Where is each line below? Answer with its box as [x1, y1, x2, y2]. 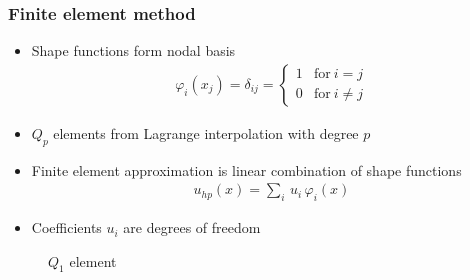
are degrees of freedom [123, 217, 261, 238]
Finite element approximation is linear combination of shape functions [31, 159, 462, 180]
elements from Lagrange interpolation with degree [53, 122, 359, 143]
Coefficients [31, 217, 102, 238]
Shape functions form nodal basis [31, 40, 236, 61]
